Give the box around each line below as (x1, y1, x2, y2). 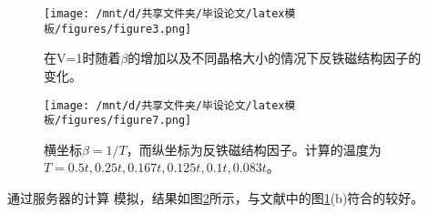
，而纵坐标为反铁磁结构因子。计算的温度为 (126, 139, 382, 158)
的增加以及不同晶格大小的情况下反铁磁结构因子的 (127, 48, 422, 67)
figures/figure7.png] (61, 114, 192, 127)
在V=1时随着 (44, 48, 121, 67)
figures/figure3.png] (61, 22, 192, 36)
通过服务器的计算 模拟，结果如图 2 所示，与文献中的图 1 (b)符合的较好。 (7, 189, 424, 207)
